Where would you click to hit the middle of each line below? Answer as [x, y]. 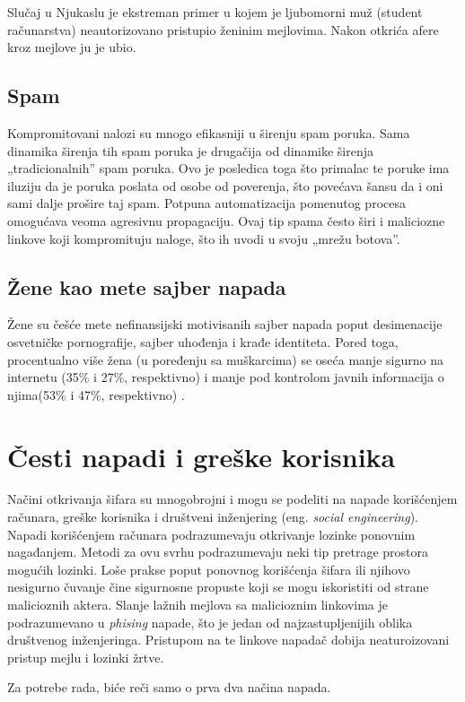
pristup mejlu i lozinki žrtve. [86, 657]
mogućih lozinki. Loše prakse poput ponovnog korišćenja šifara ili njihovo [209, 569]
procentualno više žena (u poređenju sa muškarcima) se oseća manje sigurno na [225, 359]
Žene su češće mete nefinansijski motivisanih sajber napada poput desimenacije [225, 324]
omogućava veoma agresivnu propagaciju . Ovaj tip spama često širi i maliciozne [226, 220]
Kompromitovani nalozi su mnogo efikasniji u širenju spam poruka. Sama [209, 132]
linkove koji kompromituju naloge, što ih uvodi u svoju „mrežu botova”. [204, 238]
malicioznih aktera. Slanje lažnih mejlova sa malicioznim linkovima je [198, 604]
